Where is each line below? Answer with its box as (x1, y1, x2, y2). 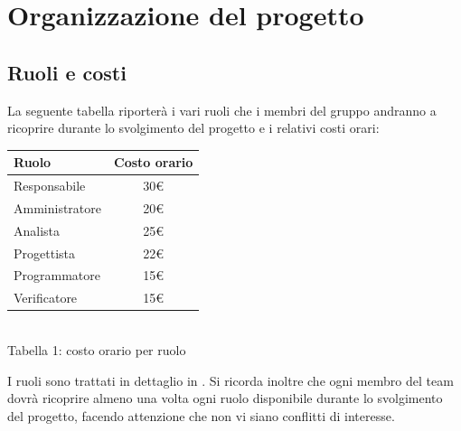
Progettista (14, 243, 75, 262)
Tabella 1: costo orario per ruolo (7, 341, 186, 360)
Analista (14, 220, 61, 239)
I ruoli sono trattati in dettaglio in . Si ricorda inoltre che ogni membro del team (7, 370, 454, 389)
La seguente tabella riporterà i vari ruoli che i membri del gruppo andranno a (7, 100, 437, 119)
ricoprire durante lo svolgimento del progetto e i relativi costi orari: (7, 118, 380, 137)
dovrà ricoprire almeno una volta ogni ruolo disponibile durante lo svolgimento (7, 389, 443, 408)
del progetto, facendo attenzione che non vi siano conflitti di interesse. (7, 406, 395, 425)
